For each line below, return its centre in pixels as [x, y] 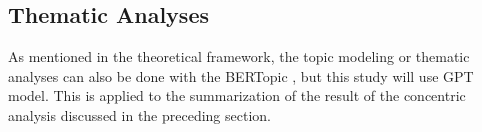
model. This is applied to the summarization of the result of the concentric [237, 95]
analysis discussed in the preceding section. [139, 114]
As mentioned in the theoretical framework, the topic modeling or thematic [239, 56]
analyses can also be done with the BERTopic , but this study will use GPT [241, 75]
